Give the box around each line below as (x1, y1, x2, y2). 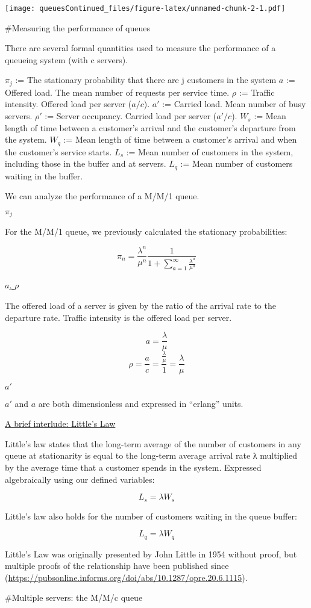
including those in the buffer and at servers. (5, 157, 166, 170)
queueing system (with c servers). (5, 53, 128, 66)
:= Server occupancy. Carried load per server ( (45, 110, 217, 122)
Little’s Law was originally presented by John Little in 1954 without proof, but (5, 547, 297, 560)
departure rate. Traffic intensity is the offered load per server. (5, 311, 232, 323)
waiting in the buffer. (5, 169, 83, 182)
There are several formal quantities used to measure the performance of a (5, 42, 276, 54)
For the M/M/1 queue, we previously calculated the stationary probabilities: (5, 225, 287, 238)
